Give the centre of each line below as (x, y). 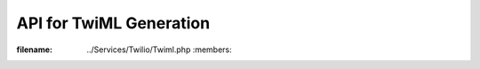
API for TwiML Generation (113, 23)
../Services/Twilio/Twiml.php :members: (160, 50)
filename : (35, 50)
